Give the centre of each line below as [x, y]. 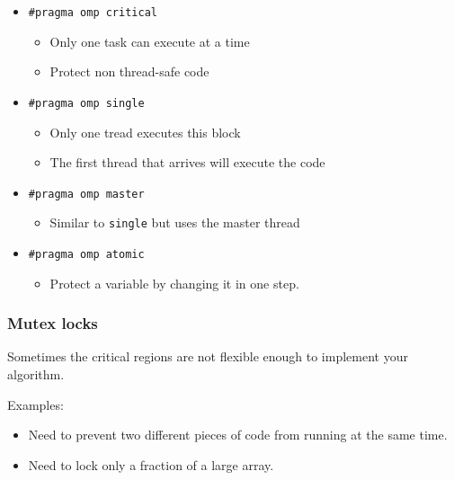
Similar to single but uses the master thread [175, 222]
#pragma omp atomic [86, 254]
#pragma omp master [86, 194]
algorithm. [36, 374]
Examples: [36, 404]
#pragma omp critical [93, 13]
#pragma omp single [86, 103]
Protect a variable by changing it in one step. [174, 283]
